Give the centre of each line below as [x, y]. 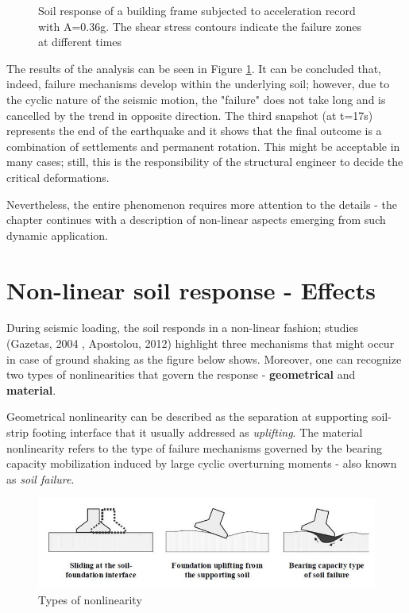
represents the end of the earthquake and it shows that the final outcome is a [194, 131]
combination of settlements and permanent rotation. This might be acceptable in [203, 146]
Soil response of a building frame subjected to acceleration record [197, 10]
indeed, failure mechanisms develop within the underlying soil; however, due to [198, 84]
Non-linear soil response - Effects [191, 289]
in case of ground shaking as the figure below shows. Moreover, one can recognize [204, 359]
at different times [80, 42]
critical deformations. [58, 177]
